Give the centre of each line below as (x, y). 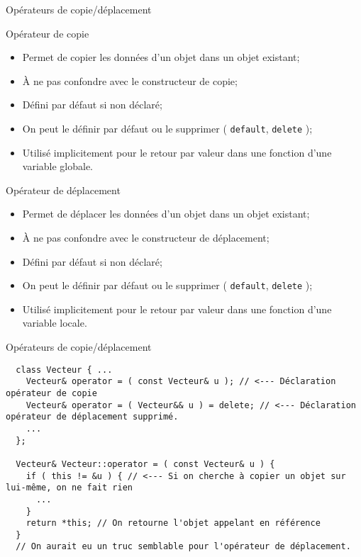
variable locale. (55, 323)
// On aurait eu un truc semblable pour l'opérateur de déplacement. (183, 547)
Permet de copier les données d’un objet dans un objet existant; (161, 57)
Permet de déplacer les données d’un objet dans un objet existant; (166, 214)
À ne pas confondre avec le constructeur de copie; (130, 80)
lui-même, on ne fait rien (69, 488)
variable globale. (58, 166)
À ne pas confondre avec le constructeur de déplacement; (146, 237)
